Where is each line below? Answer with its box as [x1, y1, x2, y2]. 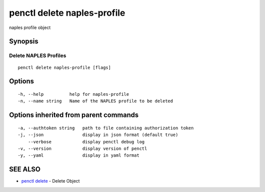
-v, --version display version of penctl [18, 145, 147, 151]
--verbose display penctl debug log [27, 139, 145, 144]
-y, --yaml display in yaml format [18, 153, 140, 158]
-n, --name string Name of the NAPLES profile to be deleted [18, 98, 173, 104]
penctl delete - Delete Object [21, 178, 80, 184]
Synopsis [9, 37, 39, 46]
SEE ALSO [9, 165, 41, 174]
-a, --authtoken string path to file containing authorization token [18, 125, 194, 131]
